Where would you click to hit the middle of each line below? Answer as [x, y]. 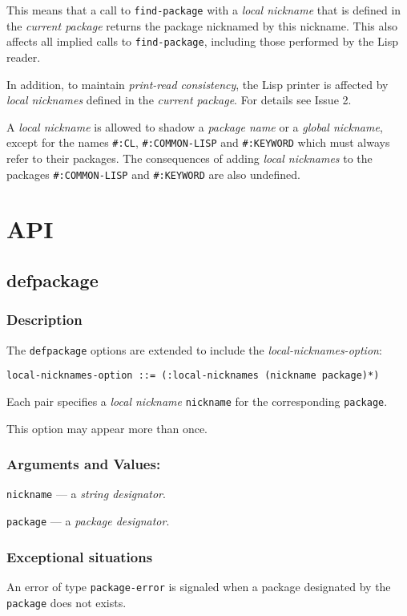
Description [44, 320]
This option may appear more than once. [107, 428]
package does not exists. [66, 602]
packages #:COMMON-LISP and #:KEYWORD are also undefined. [153, 174]
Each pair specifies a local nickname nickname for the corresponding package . [197, 401]
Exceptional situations [80, 556]
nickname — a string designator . [86, 494]
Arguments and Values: [84, 464]
